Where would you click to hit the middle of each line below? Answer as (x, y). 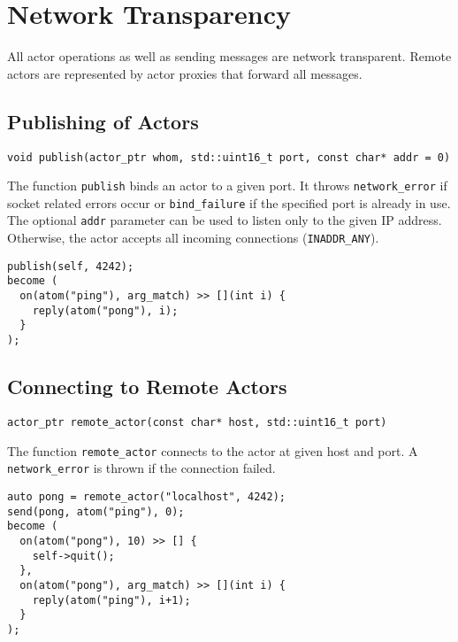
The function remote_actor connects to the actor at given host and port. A (213, 450)
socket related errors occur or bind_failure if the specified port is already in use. (229, 202)
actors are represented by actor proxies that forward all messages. (185, 73)
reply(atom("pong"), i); (105, 310)
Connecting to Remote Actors (147, 387)
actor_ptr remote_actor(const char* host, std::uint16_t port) (197, 422)
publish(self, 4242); (71, 266)
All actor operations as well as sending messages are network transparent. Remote (229, 56)
